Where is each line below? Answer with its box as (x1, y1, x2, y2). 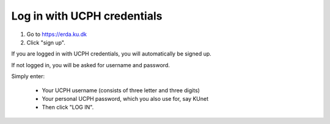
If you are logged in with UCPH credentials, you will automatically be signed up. (11, 50, 212, 57)
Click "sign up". (26, 38, 65, 46)
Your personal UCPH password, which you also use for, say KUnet (42, 95, 209, 102)
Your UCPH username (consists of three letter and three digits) (42, 86, 200, 94)
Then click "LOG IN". (42, 104, 94, 111)
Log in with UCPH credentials (11, 9, 163, 23)
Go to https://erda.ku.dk (26, 31, 87, 38)
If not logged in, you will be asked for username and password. (11, 61, 170, 68)
